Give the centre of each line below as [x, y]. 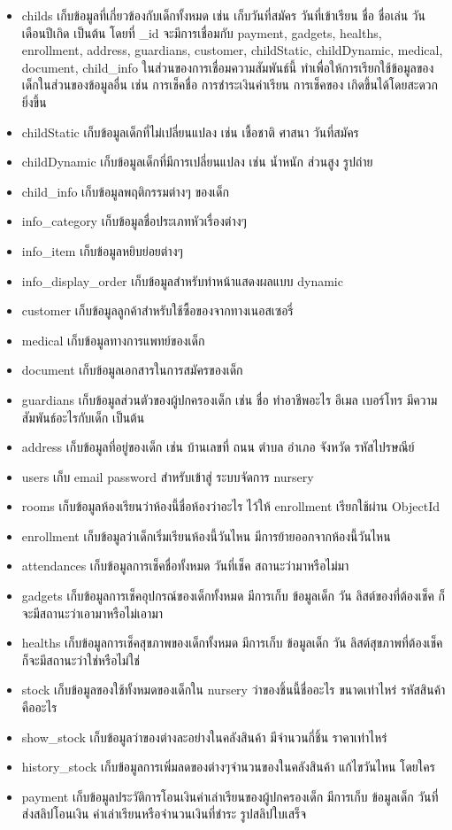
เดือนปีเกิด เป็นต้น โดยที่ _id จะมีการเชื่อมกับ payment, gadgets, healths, [202, 32]
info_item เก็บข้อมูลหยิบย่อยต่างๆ [102, 250]
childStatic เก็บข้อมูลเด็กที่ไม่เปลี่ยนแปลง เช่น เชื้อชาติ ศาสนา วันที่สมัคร [190, 132]
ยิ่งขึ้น [34, 101]
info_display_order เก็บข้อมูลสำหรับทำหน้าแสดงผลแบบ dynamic [182, 280]
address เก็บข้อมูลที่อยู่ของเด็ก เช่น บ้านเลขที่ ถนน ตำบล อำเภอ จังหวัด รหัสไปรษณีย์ [218, 447]
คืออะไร [39, 707]
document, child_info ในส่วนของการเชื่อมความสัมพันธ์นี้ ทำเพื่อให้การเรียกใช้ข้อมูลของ [228, 67]
